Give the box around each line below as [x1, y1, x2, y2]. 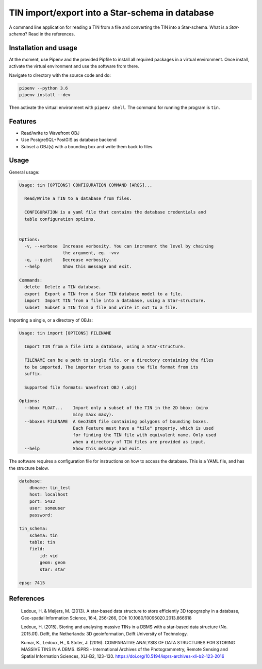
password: [29, 512, 53, 518]
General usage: [9, 169, 40, 175]
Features [9, 117, 36, 125]
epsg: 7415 [19, 580, 45, 586]
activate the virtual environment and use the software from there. [9, 63, 139, 69]
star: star [39, 566, 65, 572]
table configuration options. [24, 216, 97, 222]
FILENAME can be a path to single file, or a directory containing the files [24, 357, 214, 363]
